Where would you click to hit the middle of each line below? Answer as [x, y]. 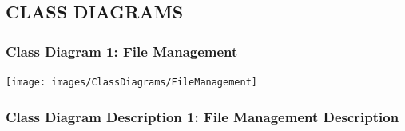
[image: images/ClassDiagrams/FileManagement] [131, 82]
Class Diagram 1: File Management [122, 51]
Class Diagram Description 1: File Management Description [202, 116]
